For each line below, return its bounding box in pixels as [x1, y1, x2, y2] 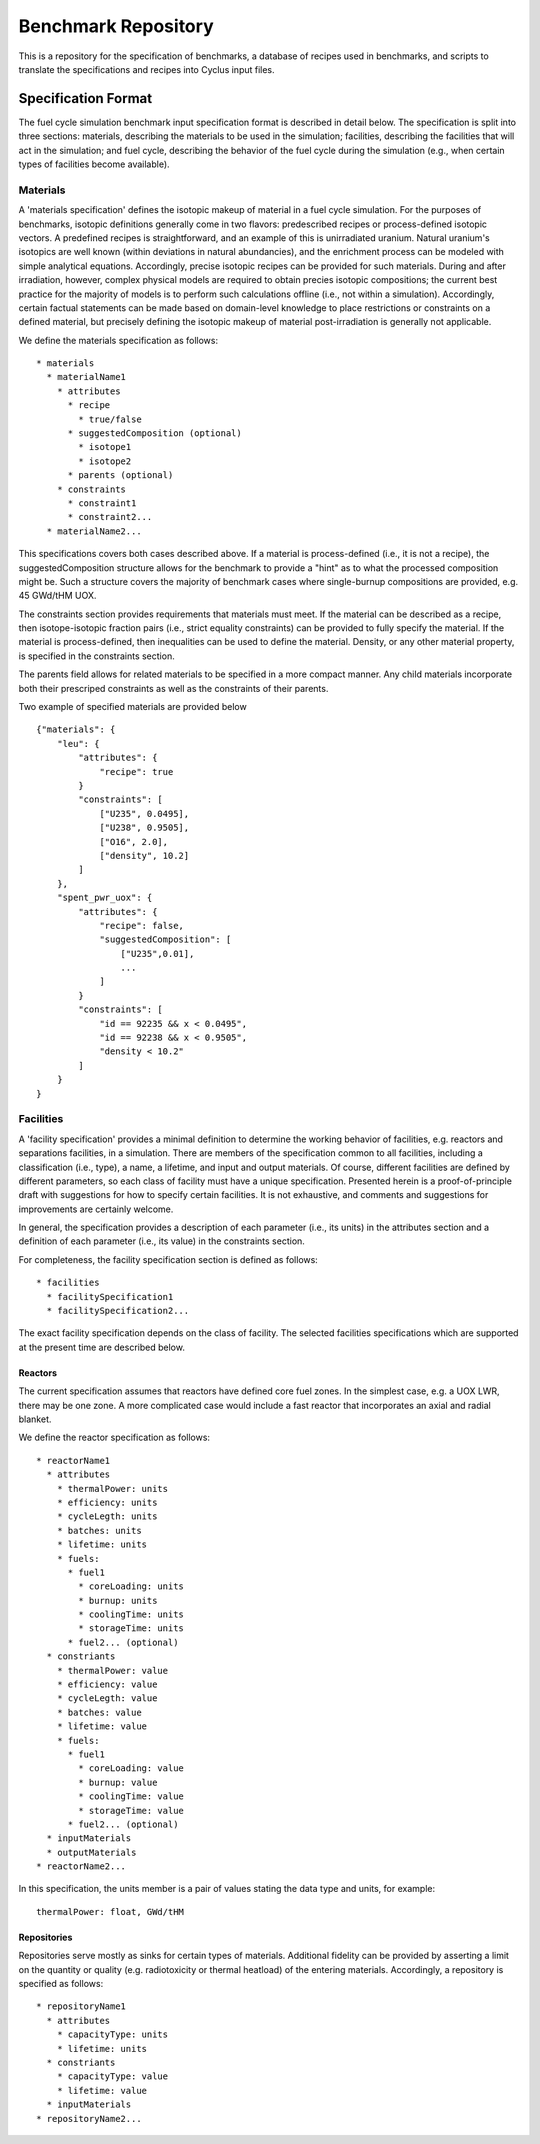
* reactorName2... [36, 1861, 127, 1872]
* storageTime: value [78, 1805, 185, 1816]
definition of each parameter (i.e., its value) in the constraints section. [18, 1235, 305, 1247]
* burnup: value [78, 1776, 158, 1788]
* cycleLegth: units [56, 1511, 158, 1522]
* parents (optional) [67, 470, 174, 481]
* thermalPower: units [56, 1483, 169, 1494]
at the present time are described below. [18, 1341, 185, 1353]
